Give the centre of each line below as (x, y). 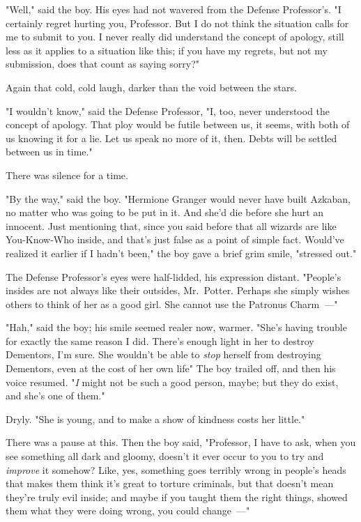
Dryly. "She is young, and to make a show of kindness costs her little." (155, 419)
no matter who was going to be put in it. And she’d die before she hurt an (165, 212)
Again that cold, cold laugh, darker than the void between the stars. (151, 87)
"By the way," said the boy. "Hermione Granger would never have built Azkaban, (178, 198)
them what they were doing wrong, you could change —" (128, 511)
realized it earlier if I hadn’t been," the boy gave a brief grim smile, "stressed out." (181, 253)
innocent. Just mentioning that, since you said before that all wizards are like (171, 225)
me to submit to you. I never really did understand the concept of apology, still (175, 37)
